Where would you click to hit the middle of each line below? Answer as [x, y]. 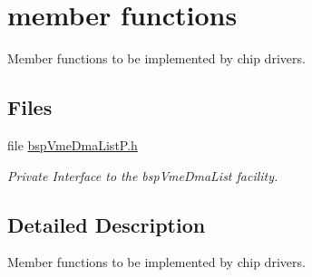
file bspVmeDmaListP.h [73, 144]
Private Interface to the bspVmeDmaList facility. [143, 175]
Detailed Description [107, 224]
